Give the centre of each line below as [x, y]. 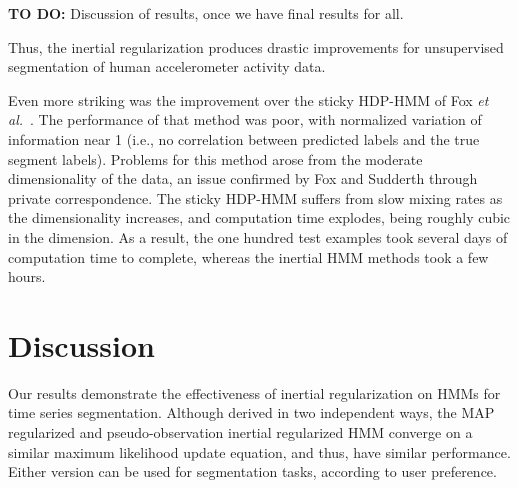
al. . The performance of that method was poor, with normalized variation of [245, 119]
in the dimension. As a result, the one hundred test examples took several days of [258, 236]
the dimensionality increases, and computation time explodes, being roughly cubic [259, 217]
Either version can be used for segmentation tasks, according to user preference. [252, 471]
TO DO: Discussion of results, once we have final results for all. [206, 13]
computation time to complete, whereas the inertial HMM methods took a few [248, 256]
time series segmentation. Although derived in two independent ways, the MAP [251, 412]
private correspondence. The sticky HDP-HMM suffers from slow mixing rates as [255, 197]
